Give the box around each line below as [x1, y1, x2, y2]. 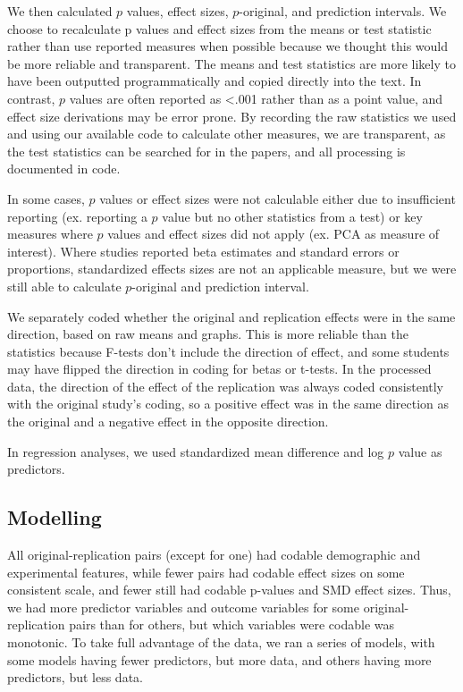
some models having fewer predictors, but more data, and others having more [7, 650, 432, 669]
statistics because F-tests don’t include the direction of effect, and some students [7, 342, 450, 360]
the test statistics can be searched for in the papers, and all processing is [7, 141, 406, 160]
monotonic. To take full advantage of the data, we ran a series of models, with [7, 633, 435, 652]
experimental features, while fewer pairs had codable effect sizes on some [7, 562, 405, 581]
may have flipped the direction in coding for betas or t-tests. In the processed [7, 359, 432, 378]
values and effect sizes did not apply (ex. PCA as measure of [107, 224, 440, 243]
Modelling [7, 503, 102, 531]
